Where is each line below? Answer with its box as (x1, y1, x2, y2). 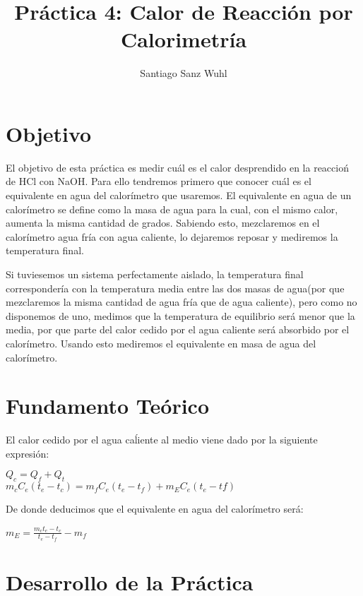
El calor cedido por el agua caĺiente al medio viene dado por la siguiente (6, 432, 318, 447)
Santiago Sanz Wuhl (140, 66, 227, 81)
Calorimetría (120, 25, 247, 54)
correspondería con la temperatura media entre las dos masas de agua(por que (6, 280, 345, 295)
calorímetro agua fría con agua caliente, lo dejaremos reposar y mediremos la (6, 229, 338, 244)
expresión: (6, 446, 49, 460)
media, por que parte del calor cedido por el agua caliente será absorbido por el (6, 322, 350, 337)
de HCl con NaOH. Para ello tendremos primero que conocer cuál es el (6, 174, 311, 189)
